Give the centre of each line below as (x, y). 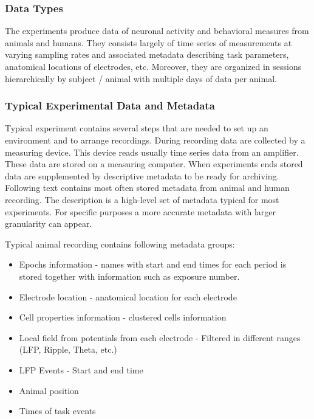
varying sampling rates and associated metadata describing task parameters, (147, 54)
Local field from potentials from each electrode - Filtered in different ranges (160, 337)
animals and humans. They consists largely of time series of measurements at (148, 42)
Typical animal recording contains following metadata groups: (120, 244)
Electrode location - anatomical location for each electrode (128, 296)
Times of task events (57, 411)
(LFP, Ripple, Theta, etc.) (68, 349)
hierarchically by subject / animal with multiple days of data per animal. (141, 78)
